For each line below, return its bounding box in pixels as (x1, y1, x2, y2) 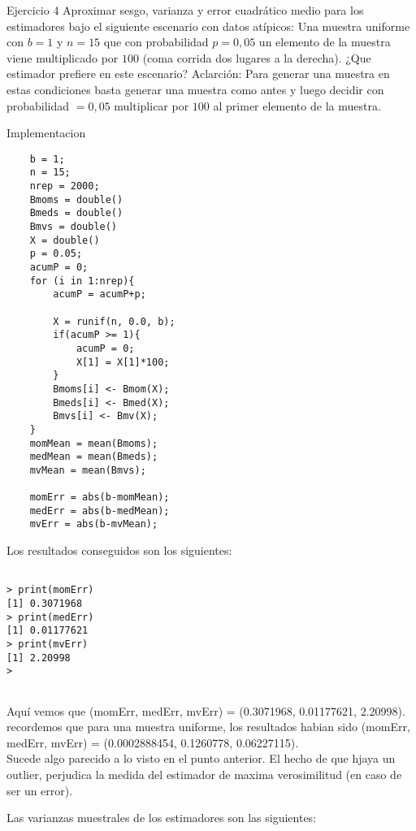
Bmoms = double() (29, 193, 123, 206)
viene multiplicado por (6, 49, 119, 66)
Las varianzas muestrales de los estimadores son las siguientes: (6, 809, 317, 826)
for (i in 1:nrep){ (29, 275, 135, 287)
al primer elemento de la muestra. (213, 97, 381, 114)
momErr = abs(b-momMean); (29, 491, 170, 504)
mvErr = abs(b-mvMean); (29, 518, 158, 530)
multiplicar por (114, 97, 189, 114)
